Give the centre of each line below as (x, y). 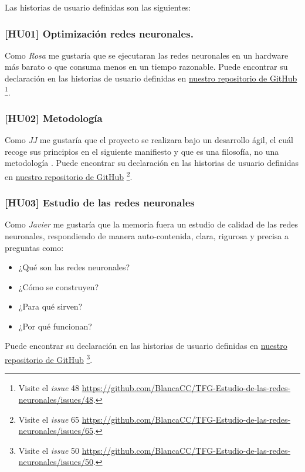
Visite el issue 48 (49, 388)
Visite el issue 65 (49, 419)
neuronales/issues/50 (56, 462)
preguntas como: (34, 247)
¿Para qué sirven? (50, 306)
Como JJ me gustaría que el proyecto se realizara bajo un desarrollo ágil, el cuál (149, 140)
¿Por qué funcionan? (55, 326)
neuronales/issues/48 (56, 399)
